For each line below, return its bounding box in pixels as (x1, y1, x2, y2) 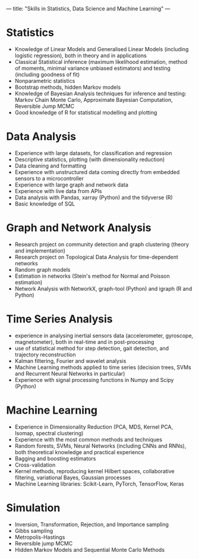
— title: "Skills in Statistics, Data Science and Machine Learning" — (6, 5, 170, 12)
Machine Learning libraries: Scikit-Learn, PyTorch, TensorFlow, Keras (14, 480, 184, 487)
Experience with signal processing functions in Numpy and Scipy (14, 376, 174, 383)
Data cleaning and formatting (14, 162, 87, 169)
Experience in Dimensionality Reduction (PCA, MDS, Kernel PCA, (14, 423, 173, 430)
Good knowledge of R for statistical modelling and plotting (14, 108, 157, 116)
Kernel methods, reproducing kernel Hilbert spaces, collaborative (14, 467, 175, 474)
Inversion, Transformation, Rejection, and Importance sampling (14, 521, 169, 528)
